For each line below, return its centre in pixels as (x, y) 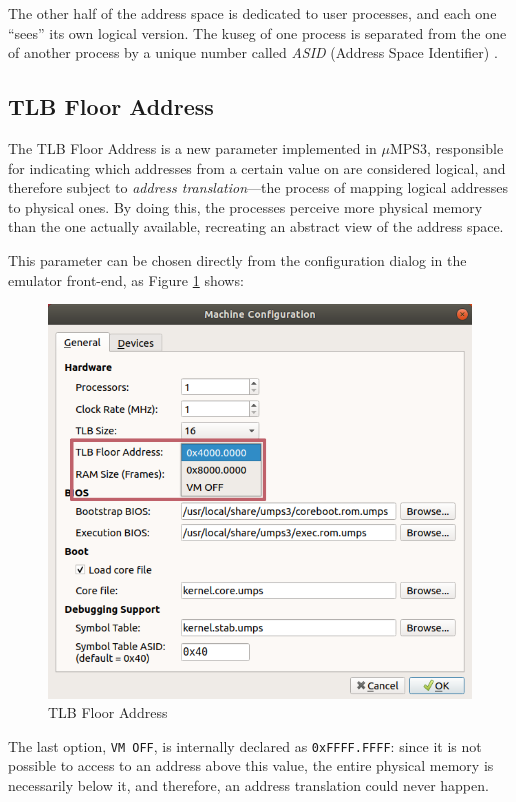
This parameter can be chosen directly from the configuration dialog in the (237, 259)
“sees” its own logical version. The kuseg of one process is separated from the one (257, 32)
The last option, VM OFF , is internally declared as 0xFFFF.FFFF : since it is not (245, 745)
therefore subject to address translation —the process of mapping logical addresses (258, 187)
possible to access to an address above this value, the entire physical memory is (251, 765)
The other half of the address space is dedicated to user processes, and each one (252, 13)
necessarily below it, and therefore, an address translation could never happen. (248, 784)
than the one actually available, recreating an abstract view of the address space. (256, 226)
